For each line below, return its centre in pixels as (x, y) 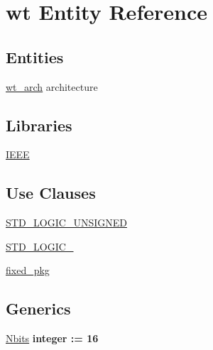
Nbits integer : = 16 (52, 338)
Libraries (39, 125)
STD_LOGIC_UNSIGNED (66, 223)
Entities (35, 56)
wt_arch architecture (52, 86)
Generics (38, 308)
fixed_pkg (28, 270)
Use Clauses (51, 193)
